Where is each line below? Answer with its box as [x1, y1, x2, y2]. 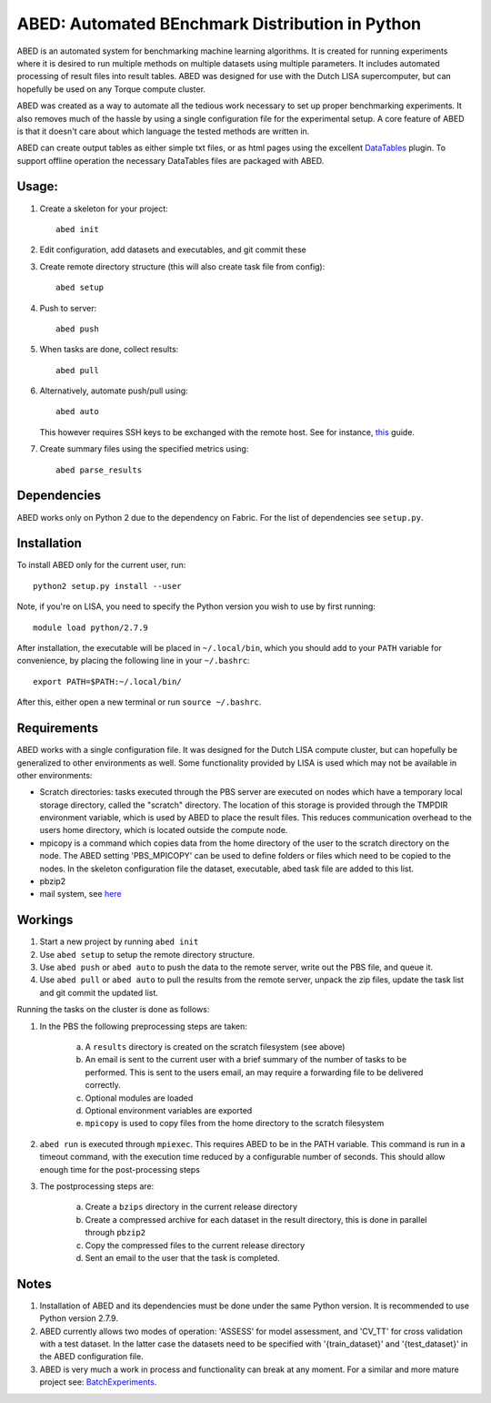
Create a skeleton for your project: [39, 203, 168, 214]
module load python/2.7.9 [33, 622, 149, 633]
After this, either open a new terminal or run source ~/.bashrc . [16, 696, 262, 707]
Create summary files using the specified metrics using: [39, 443, 249, 454]
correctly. [85, 1080, 122, 1091]
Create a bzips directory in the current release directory [85, 1202, 298, 1213]
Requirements [16, 720, 99, 737]
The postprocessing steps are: [39, 1180, 155, 1192]
